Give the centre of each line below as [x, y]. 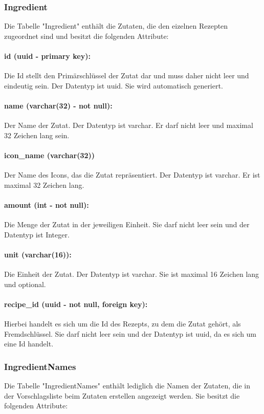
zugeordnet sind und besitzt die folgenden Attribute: [86, 36]
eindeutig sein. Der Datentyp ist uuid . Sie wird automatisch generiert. [114, 85]
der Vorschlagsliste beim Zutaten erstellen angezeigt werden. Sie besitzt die [122, 395]
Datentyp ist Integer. [37, 234]
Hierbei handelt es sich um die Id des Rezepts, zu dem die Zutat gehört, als [123, 324]
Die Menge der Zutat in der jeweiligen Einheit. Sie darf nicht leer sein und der [127, 224]
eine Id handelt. [29, 344]
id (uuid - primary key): [47, 56]
